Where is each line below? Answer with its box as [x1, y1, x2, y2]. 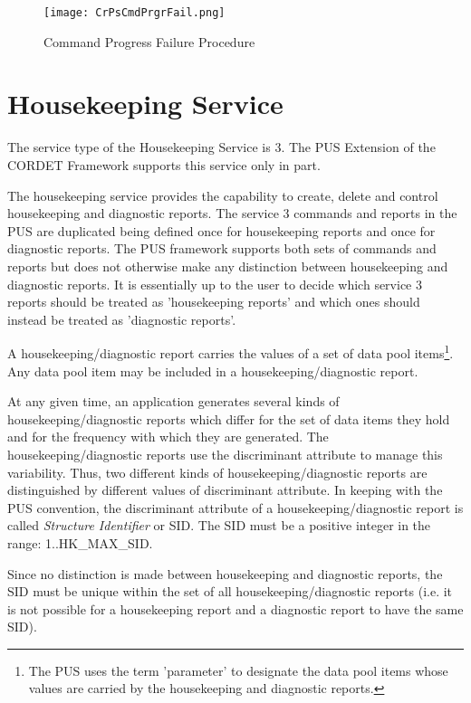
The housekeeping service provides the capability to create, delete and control [7, 185, 438, 204]
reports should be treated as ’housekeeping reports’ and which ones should [7, 292, 420, 311]
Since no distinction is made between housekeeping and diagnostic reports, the [7, 564, 443, 583]
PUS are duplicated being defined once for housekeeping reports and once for [7, 221, 436, 240]
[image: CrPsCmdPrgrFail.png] [43, 6, 226, 19]
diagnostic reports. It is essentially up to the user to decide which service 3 [7, 274, 422, 293]
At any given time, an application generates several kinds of [7, 392, 340, 411]
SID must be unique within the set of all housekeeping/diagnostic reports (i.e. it [7, 582, 453, 601]
